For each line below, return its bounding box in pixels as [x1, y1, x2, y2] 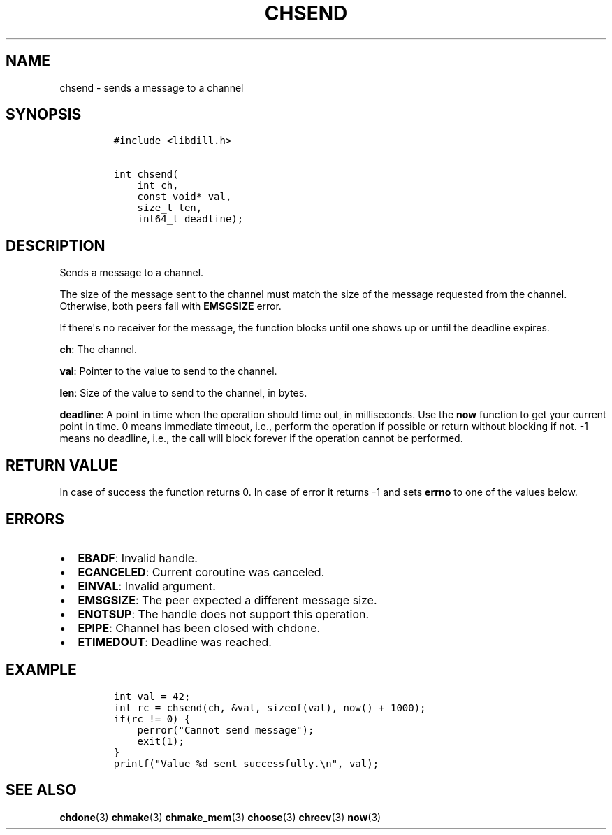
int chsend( [113, 169, 179, 180]
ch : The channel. [59, 343, 137, 356]
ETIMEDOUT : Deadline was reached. [78, 634, 272, 649]
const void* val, [137, 191, 232, 203]
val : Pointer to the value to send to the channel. [59, 365, 277, 378]
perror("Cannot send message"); [137, 724, 314, 736]
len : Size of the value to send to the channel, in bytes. [59, 387, 307, 399]
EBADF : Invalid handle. [78, 550, 198, 565]
